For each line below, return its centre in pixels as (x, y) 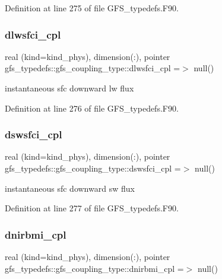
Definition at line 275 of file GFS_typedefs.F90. (92, 8)
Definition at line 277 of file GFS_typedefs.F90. (92, 208)
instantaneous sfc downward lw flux (69, 88)
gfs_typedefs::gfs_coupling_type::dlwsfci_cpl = (93, 68)
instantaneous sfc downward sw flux (70, 188)
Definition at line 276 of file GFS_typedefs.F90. (92, 108)
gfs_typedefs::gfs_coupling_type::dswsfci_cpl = (93, 168)
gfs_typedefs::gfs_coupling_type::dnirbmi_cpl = (94, 268)
